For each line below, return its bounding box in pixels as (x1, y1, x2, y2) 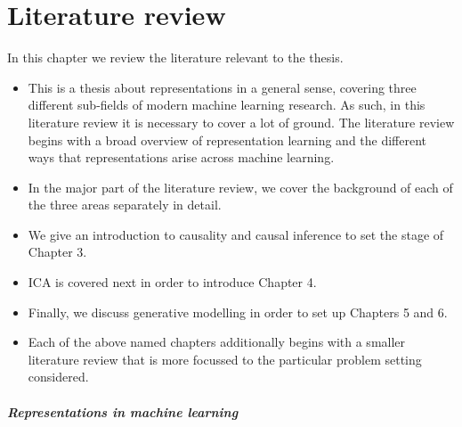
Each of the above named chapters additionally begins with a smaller (28, 333, 406, 351)
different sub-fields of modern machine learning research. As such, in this (28, 95, 426, 114)
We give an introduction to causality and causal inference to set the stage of (28, 225, 444, 243)
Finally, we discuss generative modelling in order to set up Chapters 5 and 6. (28, 302, 448, 321)
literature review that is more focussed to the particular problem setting (28, 349, 422, 368)
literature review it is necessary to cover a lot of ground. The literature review (28, 112, 455, 131)
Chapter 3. (28, 242, 87, 261)
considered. (28, 367, 89, 386)
